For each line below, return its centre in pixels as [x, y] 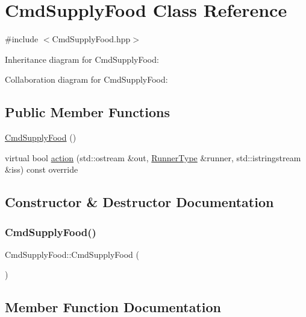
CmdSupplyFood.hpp [91, 39]
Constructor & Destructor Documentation [139, 202]
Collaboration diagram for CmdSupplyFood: [86, 79]
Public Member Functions [87, 112]
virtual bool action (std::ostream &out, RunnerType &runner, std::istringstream [153, 157]
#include [22, 39]
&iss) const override [42, 169]
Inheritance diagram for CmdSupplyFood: [82, 59]
